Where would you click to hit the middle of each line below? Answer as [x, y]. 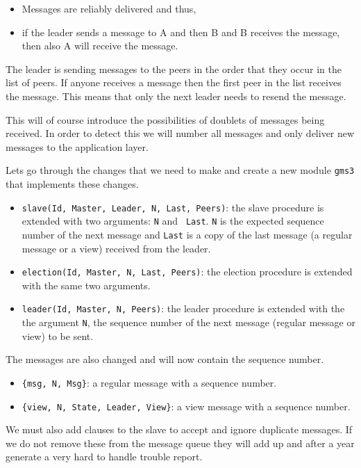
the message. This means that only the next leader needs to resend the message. [176, 96]
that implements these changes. [72, 184]
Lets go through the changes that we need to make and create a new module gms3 [180, 170]
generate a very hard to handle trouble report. [104, 457]
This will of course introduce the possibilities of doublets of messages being [165, 119]
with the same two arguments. [86, 285]
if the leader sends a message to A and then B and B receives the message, [181, 32]
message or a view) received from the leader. [116, 248]
